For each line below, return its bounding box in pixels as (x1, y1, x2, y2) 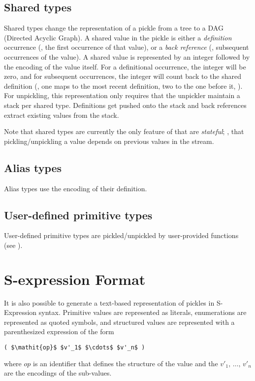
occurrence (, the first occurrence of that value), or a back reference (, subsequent (4, 42, 249, 52)
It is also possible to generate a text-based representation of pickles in (4, 297, 215, 308)
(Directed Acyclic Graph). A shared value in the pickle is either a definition (4, 32, 232, 42)
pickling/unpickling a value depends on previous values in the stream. (4, 136, 214, 146)
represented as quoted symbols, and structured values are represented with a (4, 316, 235, 327)
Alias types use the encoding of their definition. (4, 183, 147, 193)
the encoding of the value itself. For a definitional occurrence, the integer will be (4, 61, 246, 71)
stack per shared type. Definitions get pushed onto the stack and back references (4, 100, 247, 110)
